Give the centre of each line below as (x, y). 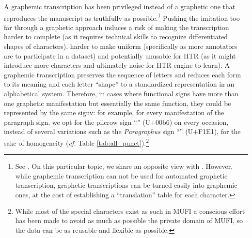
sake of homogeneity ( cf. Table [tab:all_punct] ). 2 (77, 142)
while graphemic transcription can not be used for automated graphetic (121, 175)
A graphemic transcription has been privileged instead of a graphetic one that (120, 6)
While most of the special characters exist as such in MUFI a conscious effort (130, 211)
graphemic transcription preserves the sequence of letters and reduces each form (123, 74)
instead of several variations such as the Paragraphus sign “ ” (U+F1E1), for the (122, 131)
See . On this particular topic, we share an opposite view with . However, (124, 166)
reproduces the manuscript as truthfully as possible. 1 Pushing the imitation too (122, 17)
